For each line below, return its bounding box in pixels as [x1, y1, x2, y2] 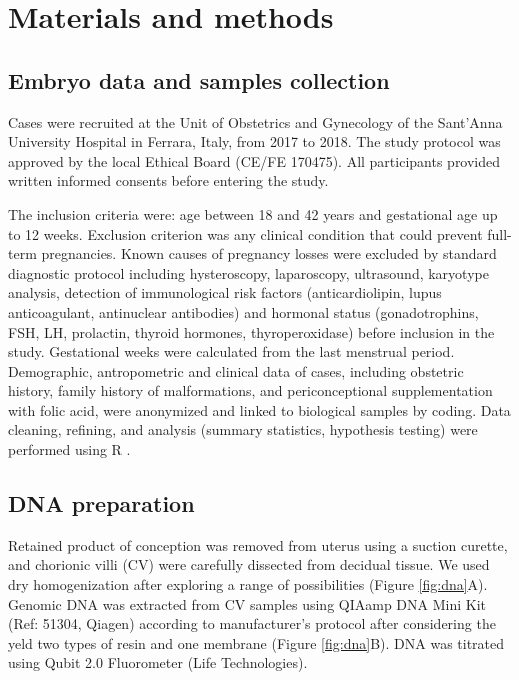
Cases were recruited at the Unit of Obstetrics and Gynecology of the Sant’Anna [8, 111, 503, 132]
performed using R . [8, 439, 131, 460]
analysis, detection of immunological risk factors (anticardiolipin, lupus [8, 282, 442, 303]
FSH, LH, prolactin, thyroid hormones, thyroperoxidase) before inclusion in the [8, 321, 495, 342]
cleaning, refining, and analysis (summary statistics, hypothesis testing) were [8, 419, 478, 440]
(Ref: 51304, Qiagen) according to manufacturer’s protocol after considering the [8, 613, 496, 634]
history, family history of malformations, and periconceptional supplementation [8, 380, 493, 401]
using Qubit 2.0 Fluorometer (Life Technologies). [8, 652, 308, 673]
